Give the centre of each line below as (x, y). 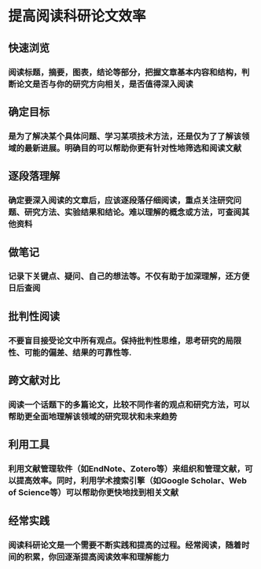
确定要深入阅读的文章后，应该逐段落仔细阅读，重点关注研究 (121, 200)
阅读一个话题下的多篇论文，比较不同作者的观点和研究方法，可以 (129, 405)
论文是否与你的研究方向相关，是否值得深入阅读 (105, 84)
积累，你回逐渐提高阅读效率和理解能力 (97, 556)
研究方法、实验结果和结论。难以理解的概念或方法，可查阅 (133, 212)
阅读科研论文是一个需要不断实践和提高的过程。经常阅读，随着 (125, 545)
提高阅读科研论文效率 (77, 16)
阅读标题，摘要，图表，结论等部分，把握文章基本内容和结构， (125, 72)
